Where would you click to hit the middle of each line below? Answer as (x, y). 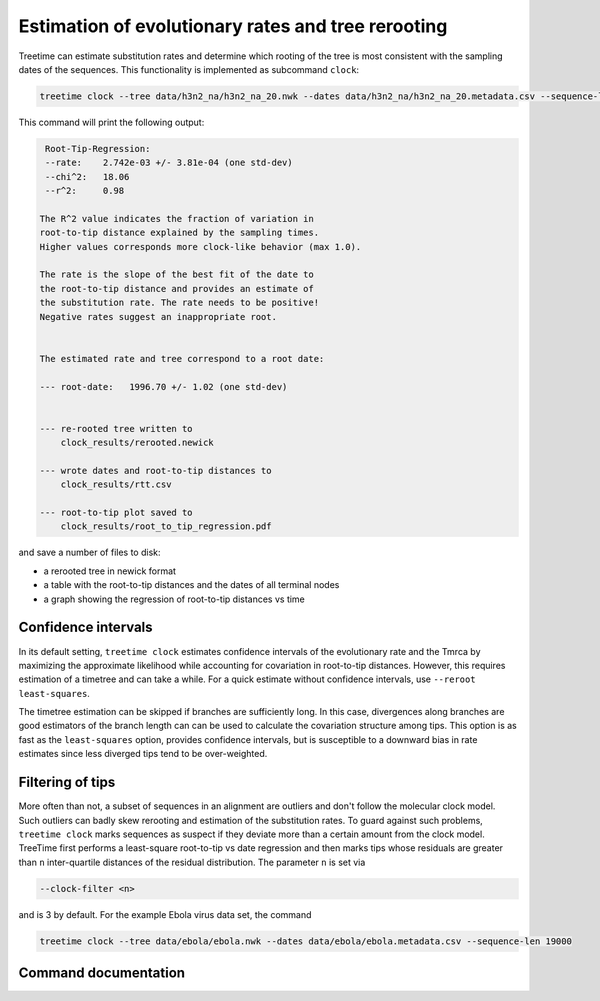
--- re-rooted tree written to (116, 428)
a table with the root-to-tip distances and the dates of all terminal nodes (191, 585)
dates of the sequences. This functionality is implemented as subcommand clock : (189, 69)
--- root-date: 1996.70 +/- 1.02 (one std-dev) (163, 386)
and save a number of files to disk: (89, 552)
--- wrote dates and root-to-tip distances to (155, 470)
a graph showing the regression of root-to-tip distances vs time (174, 599)
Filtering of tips (67, 782)
